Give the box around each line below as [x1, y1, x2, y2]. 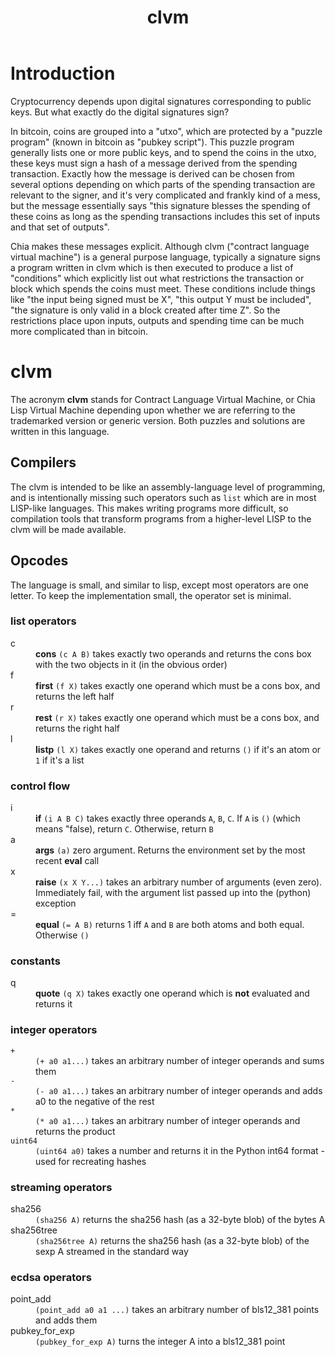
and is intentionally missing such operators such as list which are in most [10, 491, 317, 503]
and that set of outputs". [10, 221, 110, 233]
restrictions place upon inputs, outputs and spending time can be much [10, 314, 305, 326]
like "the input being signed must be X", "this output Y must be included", [10, 293, 312, 305]
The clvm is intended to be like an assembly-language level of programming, [10, 481, 326, 493]
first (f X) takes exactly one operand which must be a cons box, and [35, 679, 321, 691]
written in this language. [10, 425, 110, 437]
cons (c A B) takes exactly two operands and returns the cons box [35, 647, 312, 660]
